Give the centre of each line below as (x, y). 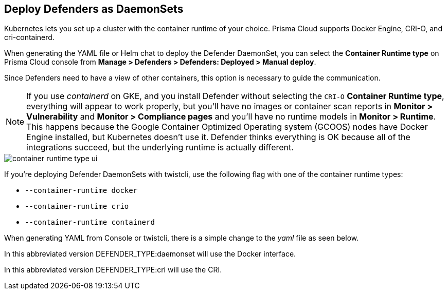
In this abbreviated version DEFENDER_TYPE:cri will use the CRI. (113, 270)
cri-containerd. (29, 37)
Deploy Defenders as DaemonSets (94, 9)
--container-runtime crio (77, 207)
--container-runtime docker (81, 191)
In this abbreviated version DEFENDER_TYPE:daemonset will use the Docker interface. (150, 254)
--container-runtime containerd (90, 222)
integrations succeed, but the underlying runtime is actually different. (160, 148)
